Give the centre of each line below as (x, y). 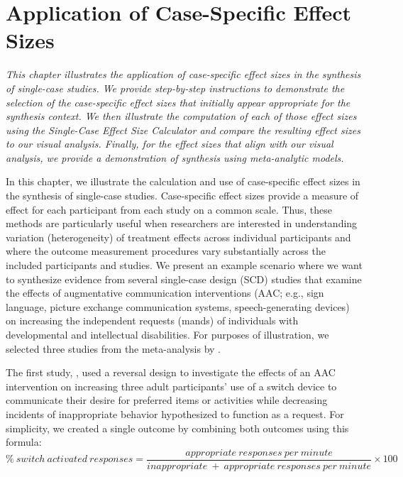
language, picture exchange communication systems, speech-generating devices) (178, 306)
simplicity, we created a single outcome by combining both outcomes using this (177, 428)
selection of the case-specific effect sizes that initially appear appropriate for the (178, 102)
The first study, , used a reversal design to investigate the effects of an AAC (171, 372)
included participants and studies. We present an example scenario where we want (184, 265)
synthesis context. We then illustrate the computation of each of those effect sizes (181, 116)
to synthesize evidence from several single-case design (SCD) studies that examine (184, 279)
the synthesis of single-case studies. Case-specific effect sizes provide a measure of (182, 196)
